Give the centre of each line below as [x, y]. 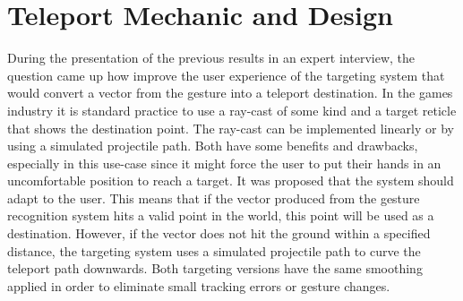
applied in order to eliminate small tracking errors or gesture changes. [199, 285]
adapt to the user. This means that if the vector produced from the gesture [214, 198]
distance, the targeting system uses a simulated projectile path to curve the [214, 250]
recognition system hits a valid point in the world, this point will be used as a [221, 215]
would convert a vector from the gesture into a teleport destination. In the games [230, 93]
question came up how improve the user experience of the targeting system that [226, 75]
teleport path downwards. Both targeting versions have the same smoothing [215, 268]
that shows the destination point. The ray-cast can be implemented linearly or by [231, 128]
